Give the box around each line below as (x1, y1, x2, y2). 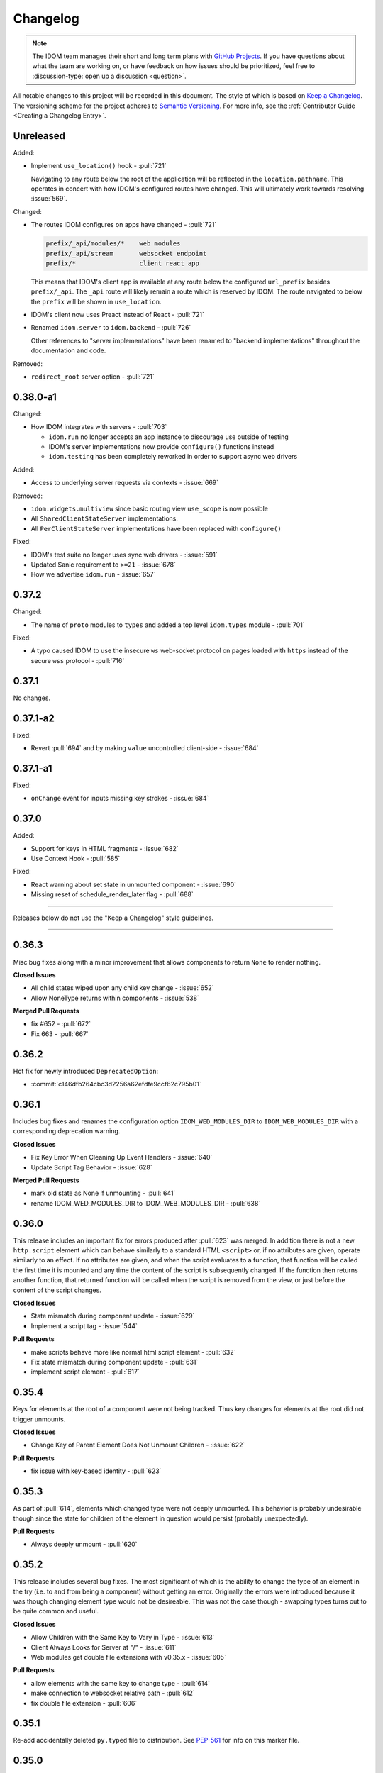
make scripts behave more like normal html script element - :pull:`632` (30, 1347, 236, 1356)
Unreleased (13, 130, 66, 142)
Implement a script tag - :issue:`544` (30, 1321, 138, 1330)
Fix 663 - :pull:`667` (30, 1029, 89, 1038)
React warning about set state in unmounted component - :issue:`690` (30, 880, 237, 889)
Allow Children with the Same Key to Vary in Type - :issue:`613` (30, 1633, 215, 1642)
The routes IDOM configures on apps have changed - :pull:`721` (30, 221, 217, 229)
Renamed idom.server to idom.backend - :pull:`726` (30, 323, 191, 332)
